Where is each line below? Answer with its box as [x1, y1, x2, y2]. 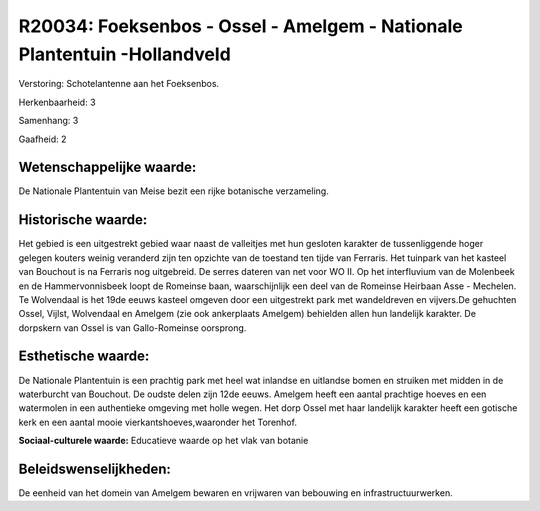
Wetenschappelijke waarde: [18, 159, 197, 176]
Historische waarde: [18, 211, 148, 229]
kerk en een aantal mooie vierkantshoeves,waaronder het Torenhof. [18, 416, 297, 428]
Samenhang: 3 [18, 115, 79, 127]
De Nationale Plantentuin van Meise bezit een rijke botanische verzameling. [18, 185, 329, 197]
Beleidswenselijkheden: [18, 460, 172, 477]
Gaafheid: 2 [18, 133, 67, 145]
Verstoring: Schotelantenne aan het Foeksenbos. [18, 78, 220, 90]
